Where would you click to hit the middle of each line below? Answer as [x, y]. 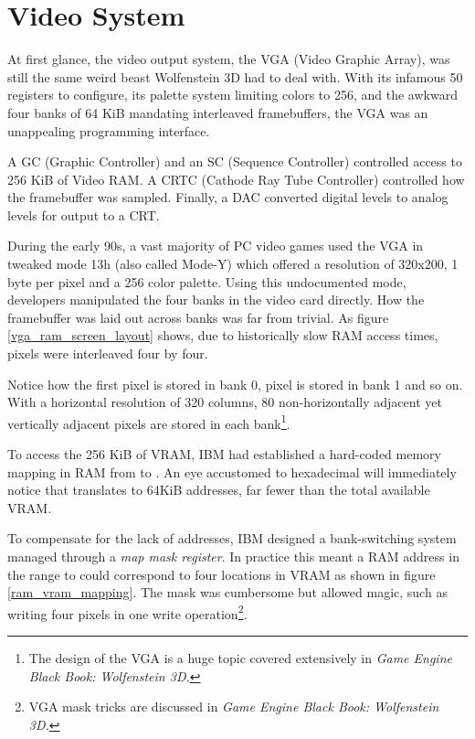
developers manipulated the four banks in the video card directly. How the [216, 300]
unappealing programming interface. [109, 130]
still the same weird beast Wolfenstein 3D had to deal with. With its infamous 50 [235, 76]
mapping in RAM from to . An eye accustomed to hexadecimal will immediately [232, 471]
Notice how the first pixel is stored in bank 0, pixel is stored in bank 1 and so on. [235, 384]
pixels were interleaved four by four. [108, 353]
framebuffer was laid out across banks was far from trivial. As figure [198, 317]
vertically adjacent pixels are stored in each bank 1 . [149, 422]
